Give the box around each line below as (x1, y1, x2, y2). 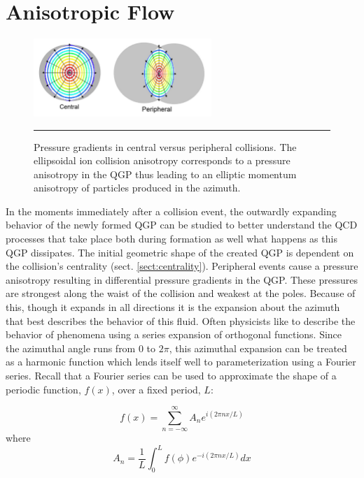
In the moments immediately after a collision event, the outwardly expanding (6, 203, 337, 218)
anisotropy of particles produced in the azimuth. (34, 180, 241, 195)
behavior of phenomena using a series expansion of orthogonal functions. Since (6, 327, 342, 342)
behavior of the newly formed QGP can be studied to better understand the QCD (6, 217, 358, 232)
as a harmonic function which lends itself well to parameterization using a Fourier (6, 354, 356, 369)
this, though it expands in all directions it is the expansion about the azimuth (6, 300, 340, 314)
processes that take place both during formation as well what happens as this (6, 231, 337, 246)
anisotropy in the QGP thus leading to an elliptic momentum (34, 166, 297, 181)
